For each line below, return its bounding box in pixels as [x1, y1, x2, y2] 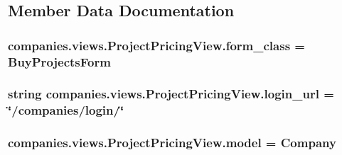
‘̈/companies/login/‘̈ [8, 101, 124, 119]
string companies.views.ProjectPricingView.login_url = [8, 85, 334, 103]
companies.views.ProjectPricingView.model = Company [8, 134, 336, 151]
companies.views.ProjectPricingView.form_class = [8, 36, 305, 54]
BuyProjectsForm [8, 52, 111, 70]
